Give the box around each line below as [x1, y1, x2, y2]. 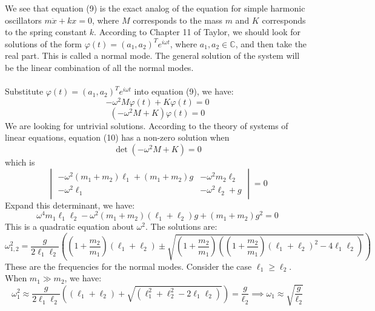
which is [5, 156, 35, 169]
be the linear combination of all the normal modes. [5, 61, 194, 73]
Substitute [5, 85, 44, 98]
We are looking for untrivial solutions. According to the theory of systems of [5, 119, 288, 132]
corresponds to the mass [133, 13, 222, 26]
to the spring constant [5, 25, 87, 38]
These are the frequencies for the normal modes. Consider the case [5, 259, 252, 272]
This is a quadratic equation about [5, 220, 134, 233]
